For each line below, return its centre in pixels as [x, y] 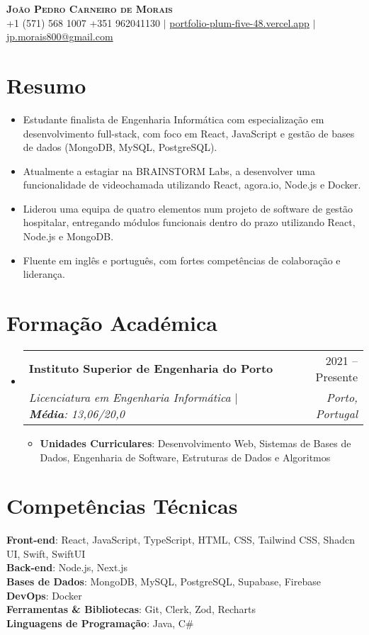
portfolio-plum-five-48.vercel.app [239, 22]
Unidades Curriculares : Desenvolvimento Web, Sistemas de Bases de [195, 443]
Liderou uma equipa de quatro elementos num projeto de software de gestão [188, 208]
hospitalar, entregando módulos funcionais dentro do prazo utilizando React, [189, 222]
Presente [336, 376]
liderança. [44, 274]
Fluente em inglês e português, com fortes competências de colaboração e [182, 260]
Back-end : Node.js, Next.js [67, 567]
